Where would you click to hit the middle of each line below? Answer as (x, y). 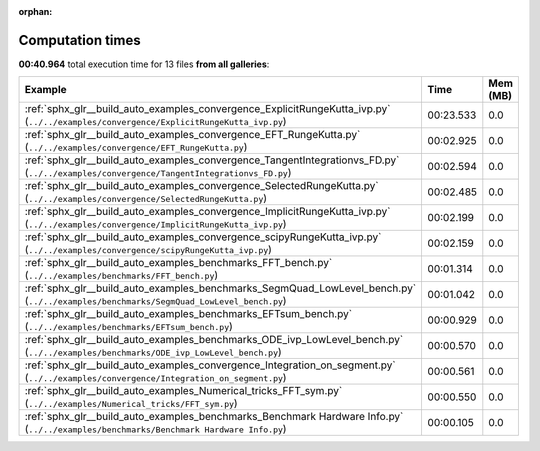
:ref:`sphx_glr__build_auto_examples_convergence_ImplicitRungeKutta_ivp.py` (207, 212)
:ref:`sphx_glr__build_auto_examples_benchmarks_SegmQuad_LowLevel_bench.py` (220, 288)
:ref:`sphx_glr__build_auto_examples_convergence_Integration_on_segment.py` (210, 365)
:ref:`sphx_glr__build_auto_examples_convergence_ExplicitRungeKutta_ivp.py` (207, 109)
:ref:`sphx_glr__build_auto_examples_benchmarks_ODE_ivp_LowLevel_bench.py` (214, 340)
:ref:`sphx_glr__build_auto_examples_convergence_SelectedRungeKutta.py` (201, 186)
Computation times (79, 40)
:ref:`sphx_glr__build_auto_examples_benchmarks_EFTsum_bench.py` (188, 314)
